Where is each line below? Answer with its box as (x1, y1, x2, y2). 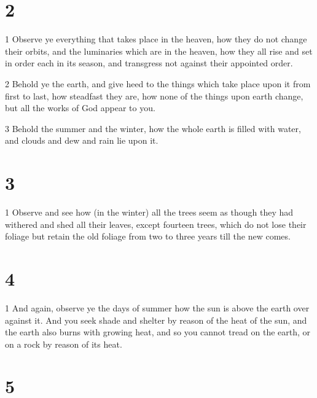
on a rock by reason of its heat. (5, 337, 122, 350)
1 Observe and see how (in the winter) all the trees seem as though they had (5, 206, 294, 218)
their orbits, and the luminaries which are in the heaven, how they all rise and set (5, 44, 313, 57)
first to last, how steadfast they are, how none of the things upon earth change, (5, 89, 303, 102)
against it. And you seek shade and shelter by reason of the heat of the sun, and (5, 313, 307, 326)
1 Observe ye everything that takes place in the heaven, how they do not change (5, 33, 307, 45)
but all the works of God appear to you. (5, 101, 155, 114)
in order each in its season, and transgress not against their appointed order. (5, 57, 293, 69)
